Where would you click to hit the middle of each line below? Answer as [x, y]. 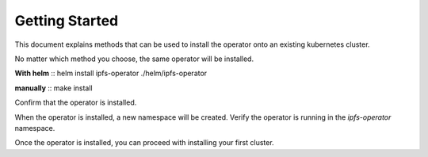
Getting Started [67, 21]
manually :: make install [53, 88]
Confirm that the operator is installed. [76, 102]
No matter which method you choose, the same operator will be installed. [134, 59]
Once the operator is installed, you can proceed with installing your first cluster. [144, 143]
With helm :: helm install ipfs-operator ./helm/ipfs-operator [111, 73]
